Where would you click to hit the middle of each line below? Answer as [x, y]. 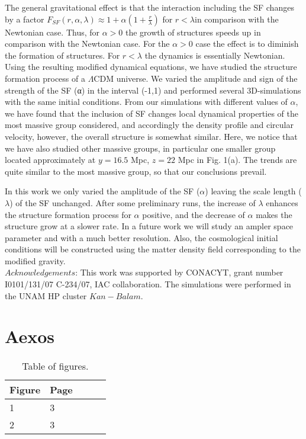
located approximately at [50, 160]
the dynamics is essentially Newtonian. [215, 55]
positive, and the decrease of [194, 214]
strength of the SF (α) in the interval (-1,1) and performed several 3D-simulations [153, 90]
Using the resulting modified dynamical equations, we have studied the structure [151, 67]
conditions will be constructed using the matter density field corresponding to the [153, 249]
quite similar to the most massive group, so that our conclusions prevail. [136, 171]
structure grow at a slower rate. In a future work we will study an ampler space [149, 226]
